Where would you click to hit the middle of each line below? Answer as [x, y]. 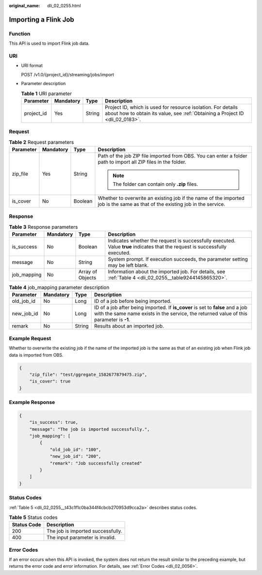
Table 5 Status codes [33, 518]
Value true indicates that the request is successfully [167, 247]
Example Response [32, 402]
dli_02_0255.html [64, 6]
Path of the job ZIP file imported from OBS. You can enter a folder [172, 156]
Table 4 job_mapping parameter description [59, 288]
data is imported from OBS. [36, 355]
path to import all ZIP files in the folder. [142, 162]
